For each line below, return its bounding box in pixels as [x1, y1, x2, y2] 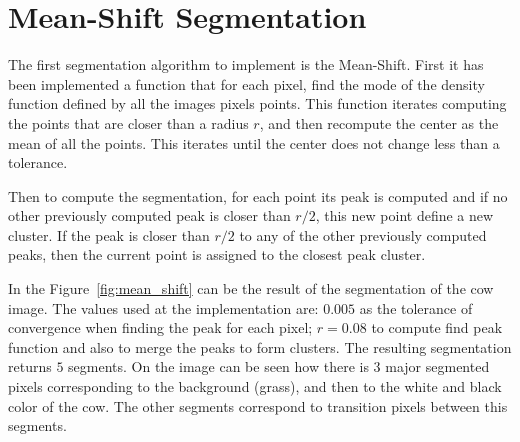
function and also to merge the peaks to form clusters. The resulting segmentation [8, 336, 512, 357]
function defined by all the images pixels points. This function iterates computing [8, 93, 507, 114]
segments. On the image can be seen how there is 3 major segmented [68, 356, 490, 377]
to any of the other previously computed [239, 224, 487, 245]
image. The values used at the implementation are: [8, 297, 319, 318]
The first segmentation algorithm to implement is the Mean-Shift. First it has [8, 54, 484, 75]
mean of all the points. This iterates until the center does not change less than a [8, 132, 500, 153]
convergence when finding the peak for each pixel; [8, 317, 313, 338]
